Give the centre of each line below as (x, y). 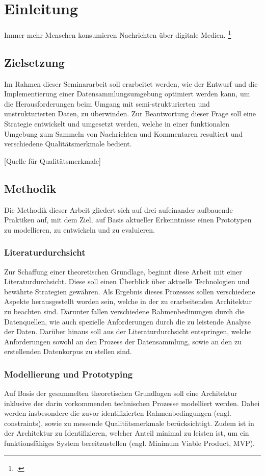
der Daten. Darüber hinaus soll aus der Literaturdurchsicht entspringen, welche (128, 331)
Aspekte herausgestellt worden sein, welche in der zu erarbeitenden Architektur (128, 301)
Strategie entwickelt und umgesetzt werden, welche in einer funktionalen (117, 123)
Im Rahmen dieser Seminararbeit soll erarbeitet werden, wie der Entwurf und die (131, 83)
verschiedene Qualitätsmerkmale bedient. (68, 144)
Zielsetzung (34, 62)
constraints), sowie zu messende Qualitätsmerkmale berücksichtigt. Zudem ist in (129, 423)
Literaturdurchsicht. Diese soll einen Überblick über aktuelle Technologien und (127, 281)
